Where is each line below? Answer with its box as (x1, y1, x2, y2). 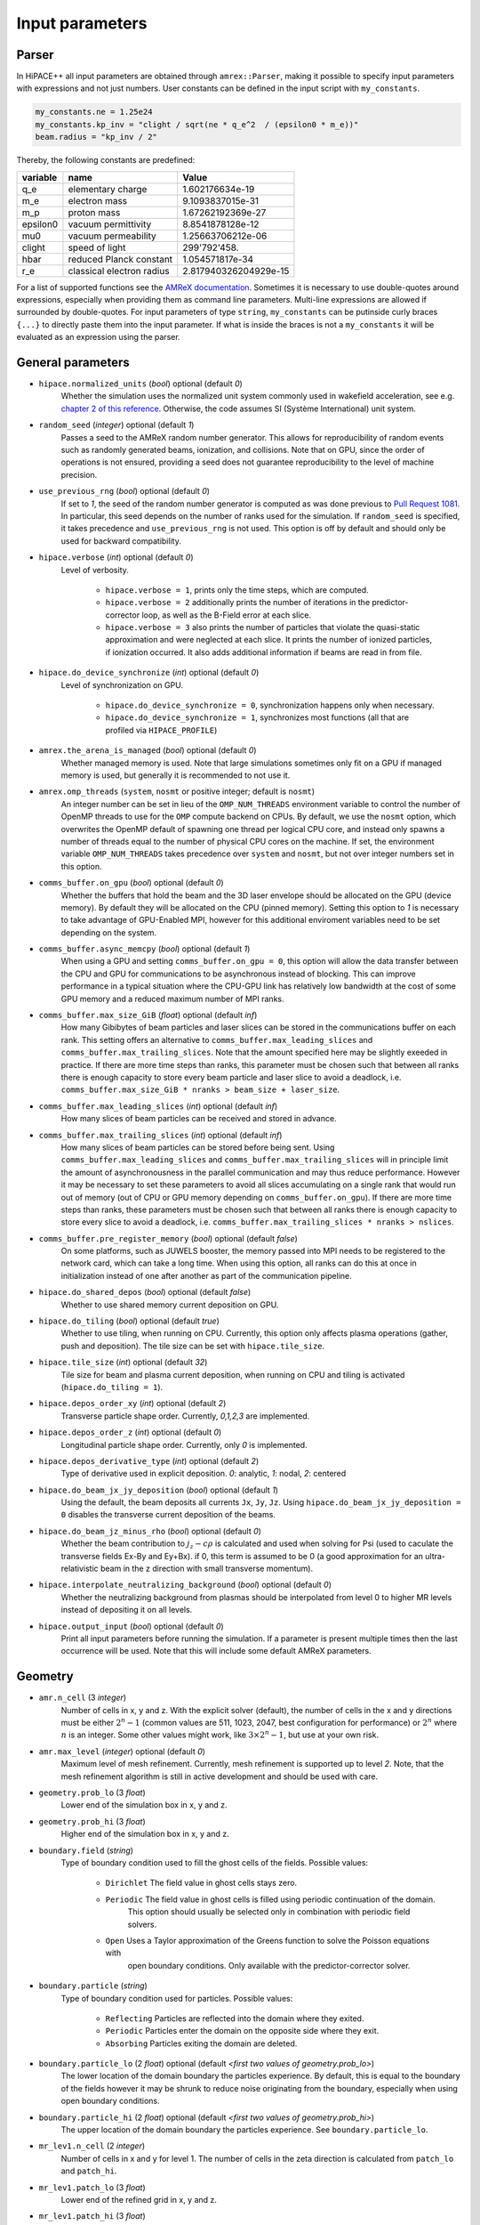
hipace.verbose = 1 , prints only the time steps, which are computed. (105, 584, 369, 595)
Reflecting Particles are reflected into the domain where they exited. (105, 2012, 364, 2024)
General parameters (16, 354, 131, 369)
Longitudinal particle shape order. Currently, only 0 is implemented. (60, 1439, 308, 1450)
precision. (60, 469, 98, 480)
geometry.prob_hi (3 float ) (38, 1816, 146, 1826)
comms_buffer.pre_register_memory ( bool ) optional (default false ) (38, 1233, 298, 1243)
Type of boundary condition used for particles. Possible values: (60, 1993, 293, 2003)
